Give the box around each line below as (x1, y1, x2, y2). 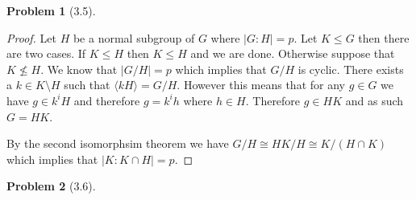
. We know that (40, 60, 118, 77)
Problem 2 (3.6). (6, 178, 96, 194)
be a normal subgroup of (73, 29, 195, 46)
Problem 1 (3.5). (6, 2, 96, 18)
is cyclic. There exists (297, 60, 404, 77)
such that (64, 76, 110, 93)
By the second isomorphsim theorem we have (6, 135, 229, 152)
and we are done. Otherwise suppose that (190, 45, 395, 62)
